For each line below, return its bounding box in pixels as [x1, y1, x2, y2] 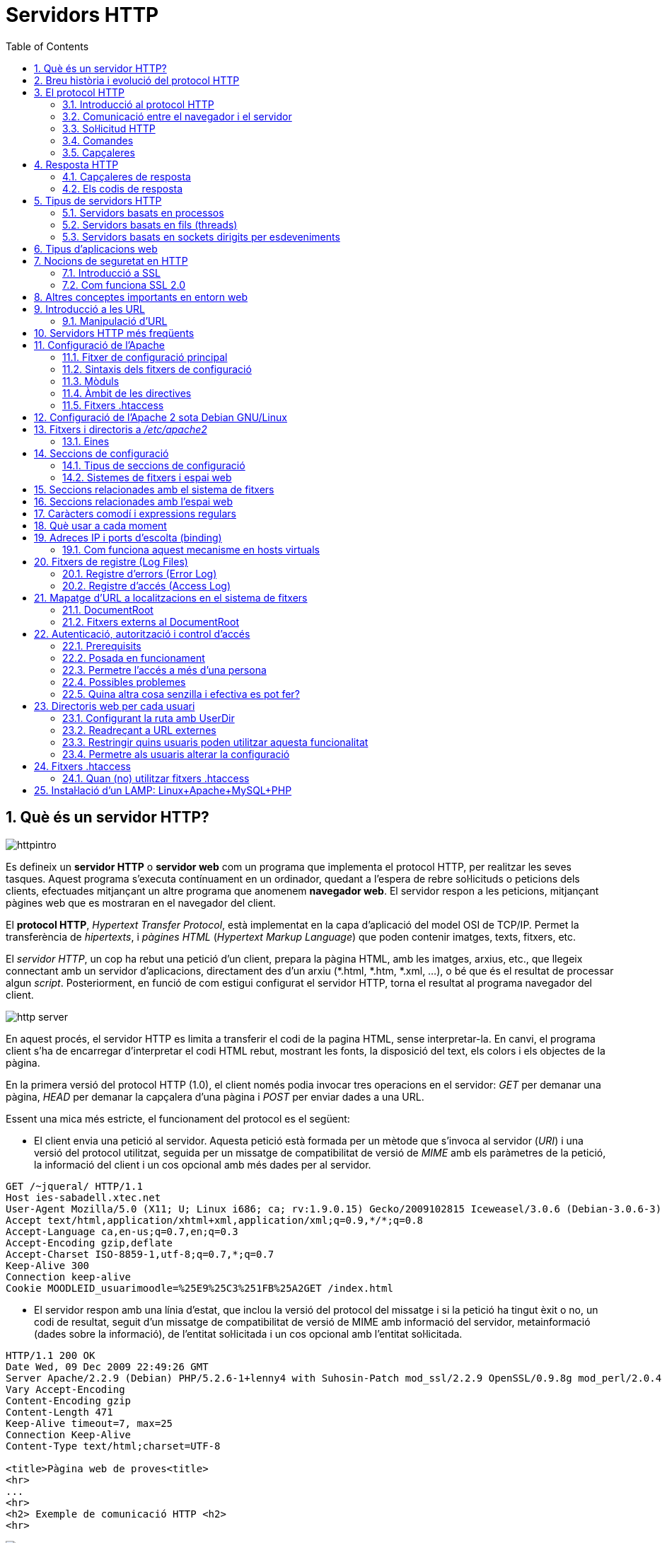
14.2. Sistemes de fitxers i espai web [62, 471, 232, 483]
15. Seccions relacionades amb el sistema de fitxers [34, 483, 274, 495]
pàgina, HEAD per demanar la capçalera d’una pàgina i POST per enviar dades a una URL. [6, 1090, 424, 1103]
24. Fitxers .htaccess [34, 759, 131, 772]
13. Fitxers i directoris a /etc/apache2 [34, 423, 207, 435]
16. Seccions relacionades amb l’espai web [34, 495, 233, 507]
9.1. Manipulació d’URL [62, 314, 168, 327]
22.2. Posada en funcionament [62, 651, 205, 664]
